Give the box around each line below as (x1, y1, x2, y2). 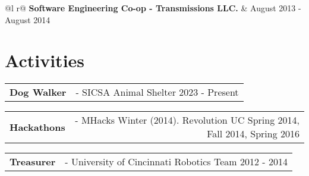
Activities (5, 48, 85, 73)
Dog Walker (10, 85, 67, 99)
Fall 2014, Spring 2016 (207, 127, 299, 141)
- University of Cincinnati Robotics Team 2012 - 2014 (65, 155, 288, 169)
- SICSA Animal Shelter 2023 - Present (75, 85, 239, 99)
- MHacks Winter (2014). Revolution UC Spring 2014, (75, 113, 299, 127)
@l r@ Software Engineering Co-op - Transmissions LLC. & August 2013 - (5, 2, 301, 14)
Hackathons (10, 120, 65, 134)
